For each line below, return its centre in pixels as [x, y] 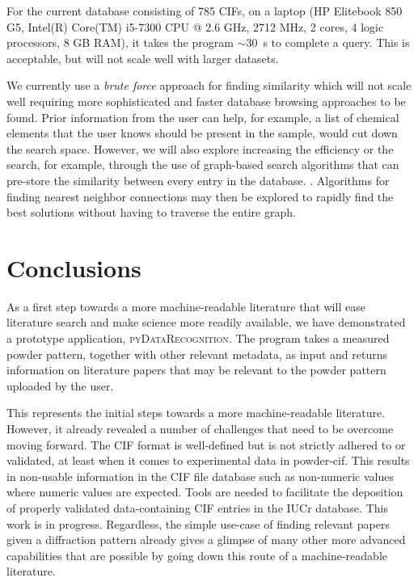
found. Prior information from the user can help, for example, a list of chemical [203, 117]
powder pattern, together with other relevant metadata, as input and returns [197, 354]
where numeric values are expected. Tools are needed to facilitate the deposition [205, 492]
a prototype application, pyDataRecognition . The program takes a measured [198, 338]
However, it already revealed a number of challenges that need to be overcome [200, 428]
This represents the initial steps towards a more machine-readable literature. [196, 413]
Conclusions [74, 267]
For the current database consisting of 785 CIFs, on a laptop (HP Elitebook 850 [205, 11]
